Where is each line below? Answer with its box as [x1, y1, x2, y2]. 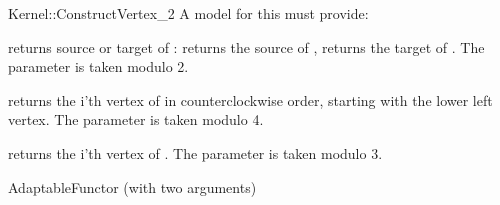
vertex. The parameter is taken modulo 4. [8, 109, 264, 130]
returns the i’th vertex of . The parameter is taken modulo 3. [8, 142, 383, 163]
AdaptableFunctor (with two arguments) [8, 176, 257, 197]
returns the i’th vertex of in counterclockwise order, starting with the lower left [8, 89, 493, 110]
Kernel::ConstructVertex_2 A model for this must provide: [8, 3, 369, 23]
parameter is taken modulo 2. [8, 56, 189, 77]
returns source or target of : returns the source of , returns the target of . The [8, 36, 485, 57]
